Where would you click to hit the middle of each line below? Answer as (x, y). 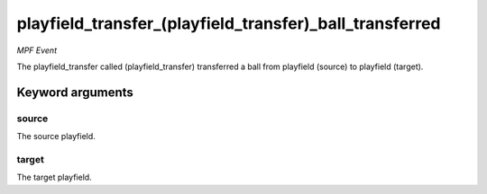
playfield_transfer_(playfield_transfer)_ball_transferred (229, 23)
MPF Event (37, 50)
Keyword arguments (75, 92)
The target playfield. (54, 177)
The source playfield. (56, 137)
